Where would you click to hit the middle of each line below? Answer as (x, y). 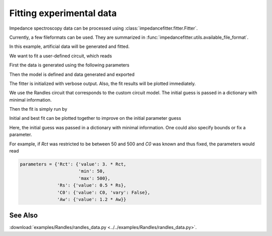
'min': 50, (92, 171)
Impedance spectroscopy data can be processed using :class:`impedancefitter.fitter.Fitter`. (104, 28)
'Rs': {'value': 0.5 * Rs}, (92, 185)
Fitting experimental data (63, 13)
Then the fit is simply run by (38, 109)
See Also (23, 216)
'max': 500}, (94, 178)
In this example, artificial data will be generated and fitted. (70, 47)
